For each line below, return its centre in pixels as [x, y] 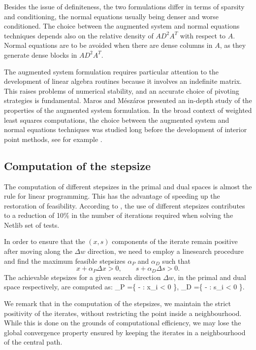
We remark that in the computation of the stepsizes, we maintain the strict [117, 303]
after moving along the [38, 251]
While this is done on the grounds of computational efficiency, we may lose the [123, 323]
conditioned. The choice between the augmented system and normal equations [122, 26]
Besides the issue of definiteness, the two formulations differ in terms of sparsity [124, 6]
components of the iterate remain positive [175, 241]
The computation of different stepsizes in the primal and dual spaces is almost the [128, 186]
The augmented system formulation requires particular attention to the [111, 71]
